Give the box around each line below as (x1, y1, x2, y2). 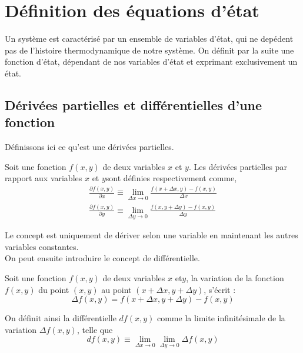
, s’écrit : (204, 283, 236, 295)
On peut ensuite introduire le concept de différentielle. (5, 252, 200, 264)
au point (101, 283, 132, 295)
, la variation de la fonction (186, 271, 284, 284)
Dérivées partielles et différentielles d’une (5, 95, 262, 114)
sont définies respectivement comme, (105, 172, 237, 184)
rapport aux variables (5, 172, 82, 184)
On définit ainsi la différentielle (5, 312, 116, 324)
